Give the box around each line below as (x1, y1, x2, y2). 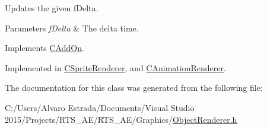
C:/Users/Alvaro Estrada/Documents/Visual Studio (5, 101, 195, 113)
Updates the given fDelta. (5, 2, 98, 14)
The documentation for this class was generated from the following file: (5, 81, 263, 94)
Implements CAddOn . (5, 42, 84, 54)
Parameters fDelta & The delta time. (5, 21, 139, 34)
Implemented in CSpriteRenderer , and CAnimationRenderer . (5, 61, 226, 74)
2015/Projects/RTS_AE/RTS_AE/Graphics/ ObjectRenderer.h (5, 113, 237, 125)
